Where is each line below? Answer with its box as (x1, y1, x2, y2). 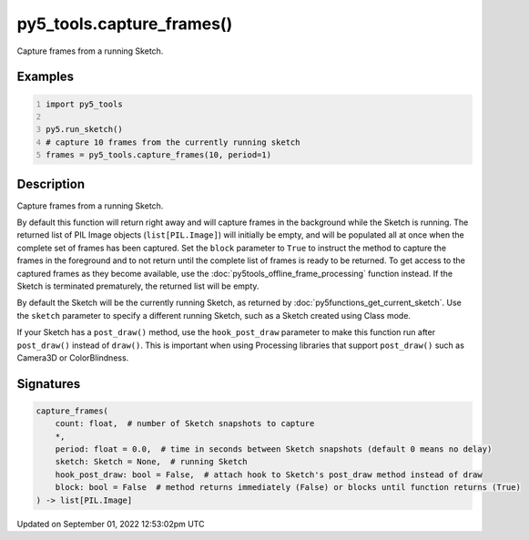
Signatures (16, 376, 81, 392)
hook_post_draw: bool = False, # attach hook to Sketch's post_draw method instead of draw (55, 469, 483, 480)
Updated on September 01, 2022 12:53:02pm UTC (16, 518, 205, 529)
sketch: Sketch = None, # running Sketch (55, 456, 248, 467)
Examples (16, 69, 75, 85)
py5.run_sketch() (46, 124, 123, 135)
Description (16, 176, 86, 191)
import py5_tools (46, 98, 123, 109)
